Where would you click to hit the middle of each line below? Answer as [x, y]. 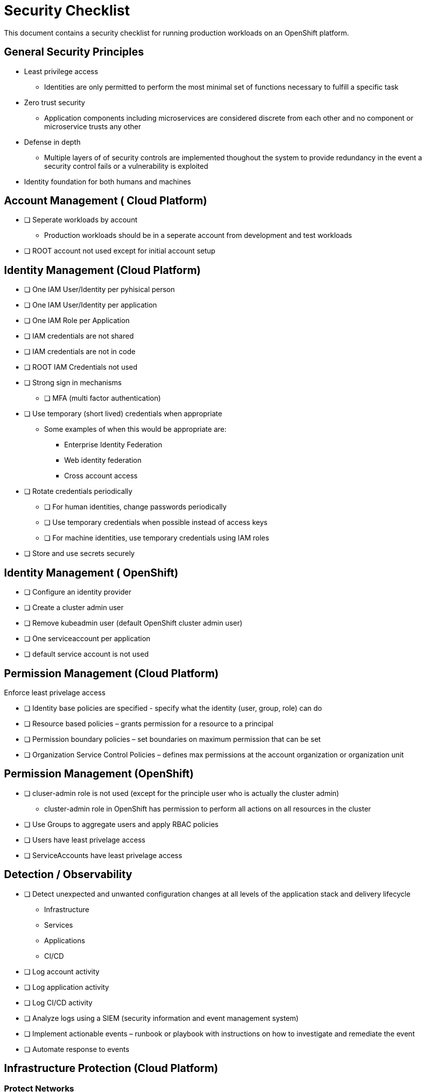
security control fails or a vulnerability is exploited [126, 166]
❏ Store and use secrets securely [79, 554]
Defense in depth [52, 142]
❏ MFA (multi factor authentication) [102, 398]
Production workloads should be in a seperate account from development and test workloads [198, 235]
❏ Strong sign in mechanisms [73, 383]
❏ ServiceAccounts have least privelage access [103, 855]
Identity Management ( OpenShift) [91, 573]
